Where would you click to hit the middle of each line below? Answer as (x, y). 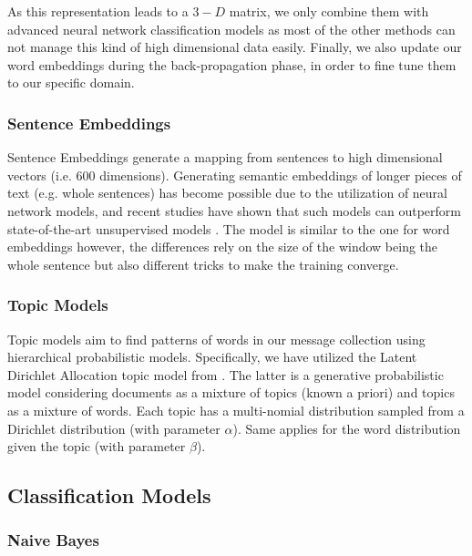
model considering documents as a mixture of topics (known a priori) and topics (231, 392)
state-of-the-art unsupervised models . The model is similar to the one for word (229, 228)
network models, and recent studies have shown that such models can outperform (234, 210)
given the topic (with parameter (97, 446)
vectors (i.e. (40, 175)
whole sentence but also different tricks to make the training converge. (203, 264)
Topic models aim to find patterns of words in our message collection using (216, 339)
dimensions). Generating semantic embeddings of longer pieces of (281, 175)
